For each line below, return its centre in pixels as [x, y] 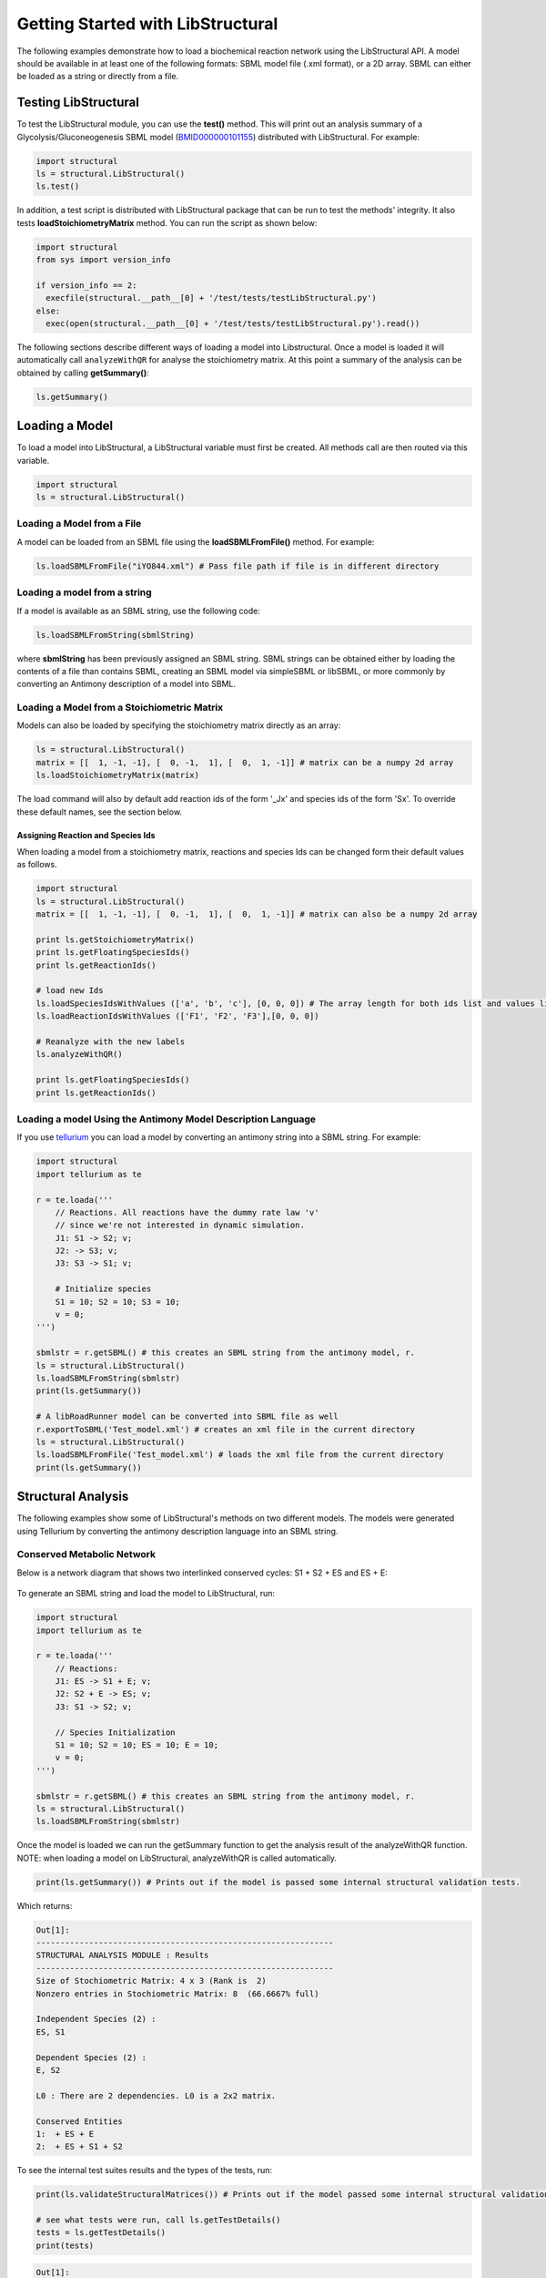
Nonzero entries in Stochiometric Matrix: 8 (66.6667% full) [177, 1994]
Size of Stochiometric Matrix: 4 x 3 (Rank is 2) [152, 1981]
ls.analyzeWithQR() [79, 1054]
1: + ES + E [65, 2134]
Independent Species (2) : [96, 2019]
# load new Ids [70, 990]
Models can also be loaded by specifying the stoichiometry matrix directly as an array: [179, 725]
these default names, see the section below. [99, 812]
